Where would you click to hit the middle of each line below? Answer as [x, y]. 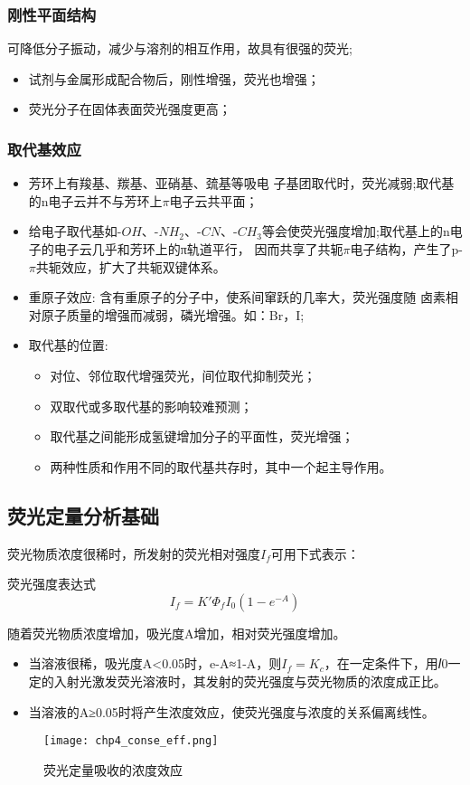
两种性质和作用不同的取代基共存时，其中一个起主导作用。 [221, 466]
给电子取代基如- [75, 231]
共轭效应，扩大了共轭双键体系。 [131, 266]
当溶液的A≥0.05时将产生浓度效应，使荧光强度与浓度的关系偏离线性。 [231, 711]
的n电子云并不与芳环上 [95, 200]
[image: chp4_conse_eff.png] [131, 741]
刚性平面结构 [52, 14]
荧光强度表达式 [52, 584]
